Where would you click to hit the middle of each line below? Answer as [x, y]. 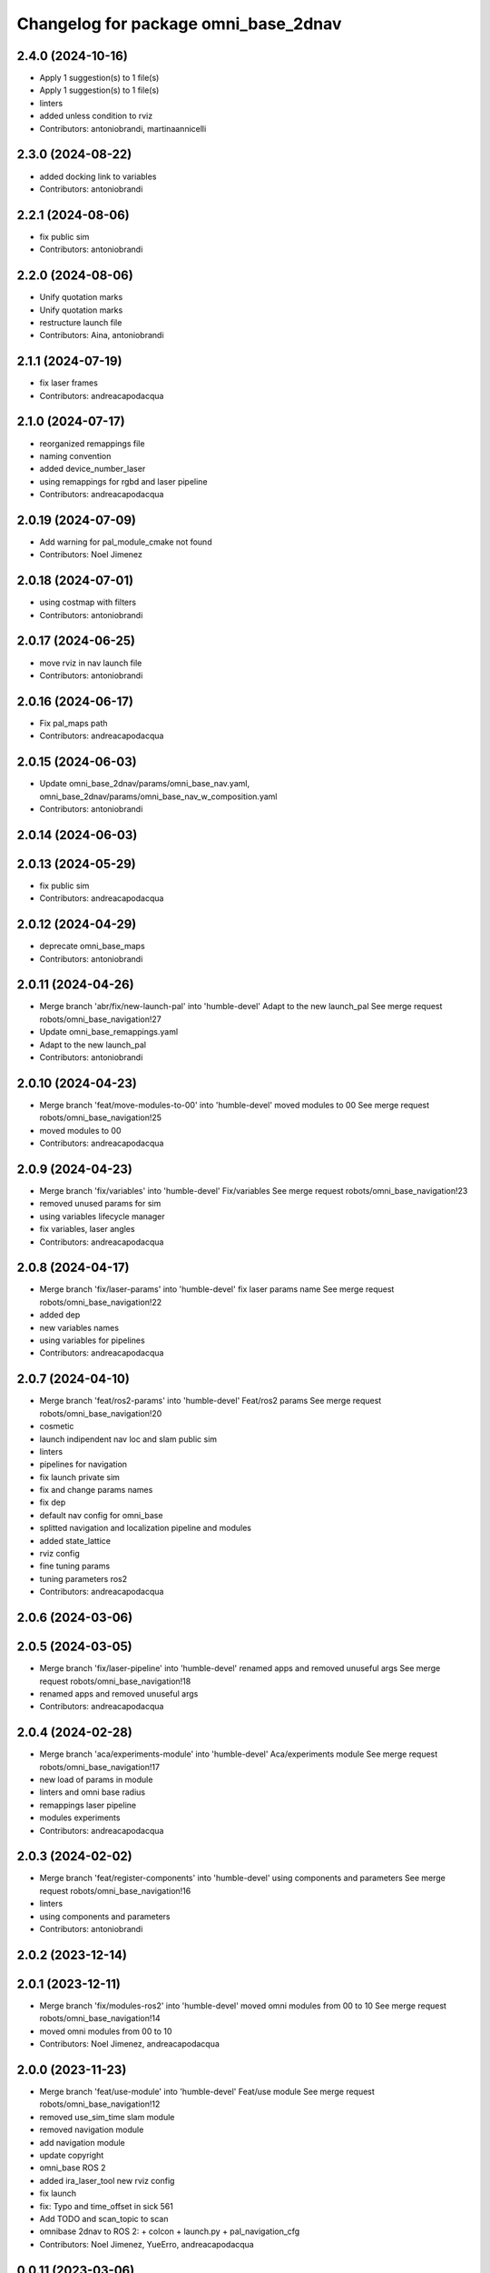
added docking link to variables [98, 176]
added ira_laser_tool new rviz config [107, 2180]
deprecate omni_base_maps [92, 946]
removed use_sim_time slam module [107, 2117]
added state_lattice [75, 1540]
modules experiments [80, 1817]
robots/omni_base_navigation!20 [101, 1413]
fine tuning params [75, 1566]
